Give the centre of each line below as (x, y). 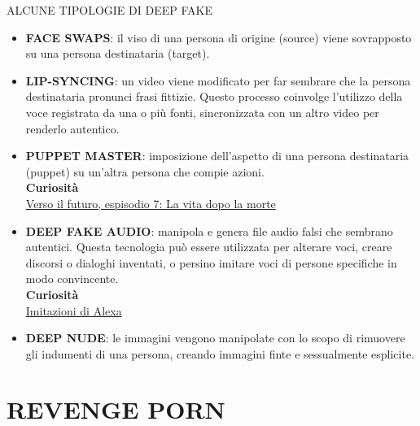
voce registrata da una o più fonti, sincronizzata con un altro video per (202, 112)
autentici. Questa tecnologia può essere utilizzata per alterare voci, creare (209, 247)
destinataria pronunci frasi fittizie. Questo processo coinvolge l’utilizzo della (214, 96)
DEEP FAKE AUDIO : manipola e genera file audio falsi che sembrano (209, 230)
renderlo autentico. (72, 128)
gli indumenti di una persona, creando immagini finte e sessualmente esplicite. (220, 353)
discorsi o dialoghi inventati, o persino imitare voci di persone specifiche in (211, 262)
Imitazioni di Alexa (74, 310)
